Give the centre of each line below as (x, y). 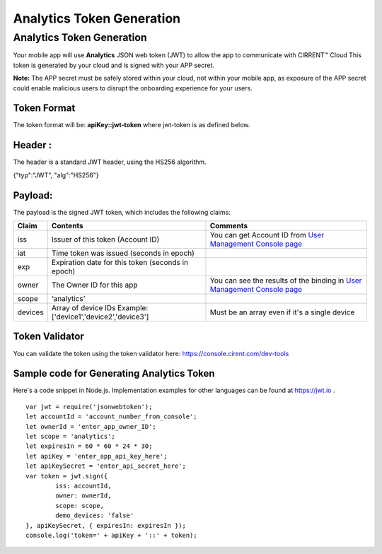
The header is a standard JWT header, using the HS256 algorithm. (110, 162)
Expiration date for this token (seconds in (120, 263)
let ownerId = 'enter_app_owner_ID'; (91, 426)
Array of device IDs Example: (100, 308)
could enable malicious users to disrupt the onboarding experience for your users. (133, 88)
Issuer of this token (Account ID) (105, 240)
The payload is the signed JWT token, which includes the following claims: (122, 212)
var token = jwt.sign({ (67, 476)
